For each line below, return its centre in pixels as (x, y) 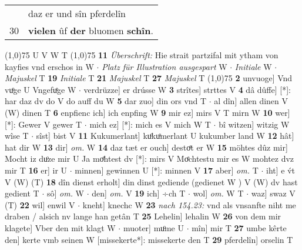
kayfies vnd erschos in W (49, 66)
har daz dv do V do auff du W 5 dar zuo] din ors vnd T (106, 101)
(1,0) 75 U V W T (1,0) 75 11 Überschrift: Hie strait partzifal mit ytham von (142, 55)
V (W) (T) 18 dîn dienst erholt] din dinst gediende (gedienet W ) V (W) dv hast (151, 181)
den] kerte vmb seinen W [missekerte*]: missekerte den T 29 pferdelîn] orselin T (149, 239)
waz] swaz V (273, 193)
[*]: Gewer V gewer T (43, 124)
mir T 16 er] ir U (36, 170)
